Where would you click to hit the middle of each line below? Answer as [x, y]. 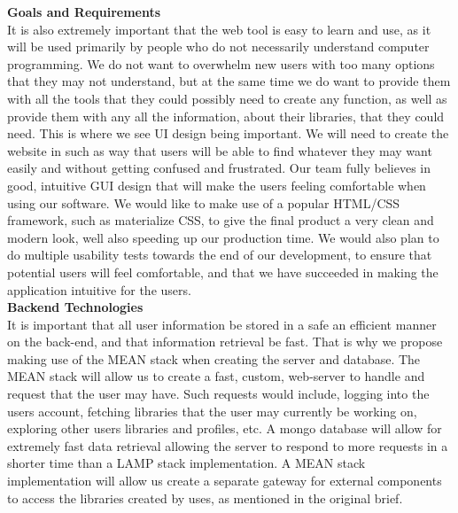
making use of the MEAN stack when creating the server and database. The [214, 358]
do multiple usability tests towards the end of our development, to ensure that [220, 255]
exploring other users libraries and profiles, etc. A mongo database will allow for [225, 428]
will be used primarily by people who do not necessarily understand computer [218, 47]
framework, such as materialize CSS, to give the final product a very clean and [221, 220]
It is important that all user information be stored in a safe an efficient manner [222, 324]
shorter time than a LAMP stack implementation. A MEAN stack [186, 463]
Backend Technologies [75, 307]
